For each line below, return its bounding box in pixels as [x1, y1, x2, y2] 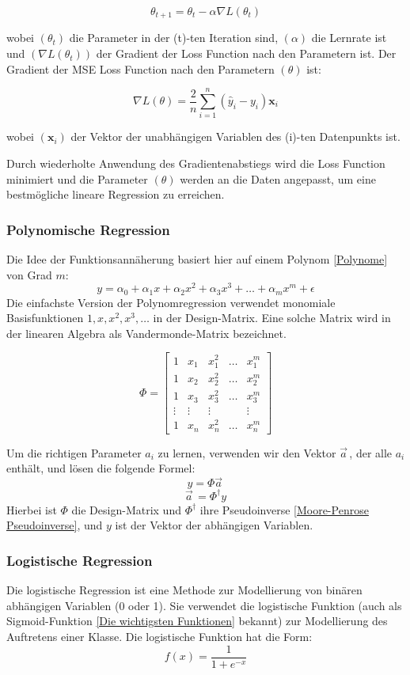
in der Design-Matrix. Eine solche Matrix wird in [153, 309, 391, 326]
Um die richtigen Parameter [6, 444, 142, 461]
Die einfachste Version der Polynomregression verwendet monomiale [6, 294, 336, 310]
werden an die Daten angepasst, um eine [180, 170, 376, 187]
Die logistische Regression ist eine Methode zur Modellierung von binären [6, 582, 363, 598]
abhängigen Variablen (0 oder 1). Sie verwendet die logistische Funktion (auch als [6, 597, 402, 613]
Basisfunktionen [6, 309, 84, 326]
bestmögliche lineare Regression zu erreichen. [6, 186, 225, 203]
